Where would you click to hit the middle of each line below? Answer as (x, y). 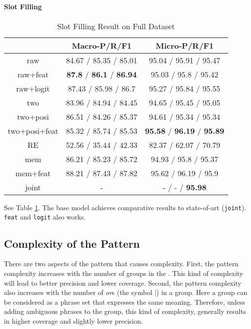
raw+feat (33, 74)
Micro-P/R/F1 (184, 45)
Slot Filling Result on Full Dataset (116, 26)
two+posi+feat (33, 130)
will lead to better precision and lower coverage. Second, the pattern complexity (123, 283)
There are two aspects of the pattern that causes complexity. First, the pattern (121, 264)
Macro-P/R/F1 (101, 45)
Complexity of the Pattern (72, 243)
